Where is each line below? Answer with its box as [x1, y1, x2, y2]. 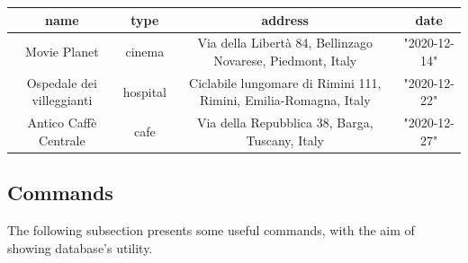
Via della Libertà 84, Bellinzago [197, 33, 373, 52]
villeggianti [31, 91, 93, 110]
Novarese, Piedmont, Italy [213, 50, 357, 69]
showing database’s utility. [7, 238, 153, 257]
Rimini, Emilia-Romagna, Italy [199, 91, 371, 110]
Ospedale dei [26, 73, 97, 92]
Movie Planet [25, 42, 99, 61]
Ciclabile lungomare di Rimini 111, [189, 73, 382, 92]
